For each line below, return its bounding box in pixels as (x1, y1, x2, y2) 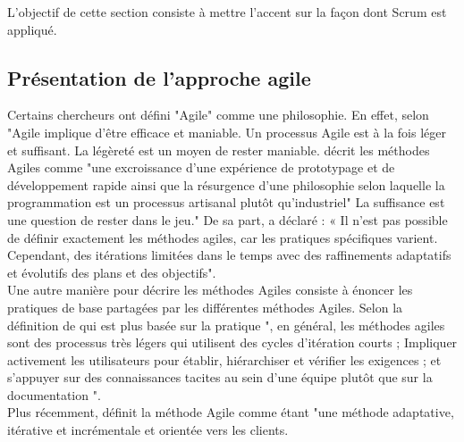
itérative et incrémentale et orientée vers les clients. (7, 421, 289, 439)
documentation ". (7, 385, 101, 404)
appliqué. (7, 20, 57, 38)
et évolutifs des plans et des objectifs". (7, 263, 216, 281)
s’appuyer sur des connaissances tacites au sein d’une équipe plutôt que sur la (7, 368, 433, 387)
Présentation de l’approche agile (7, 63, 311, 91)
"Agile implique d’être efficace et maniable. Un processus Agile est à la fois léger (7, 122, 446, 141)
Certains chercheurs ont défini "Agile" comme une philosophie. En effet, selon (7, 105, 429, 124)
